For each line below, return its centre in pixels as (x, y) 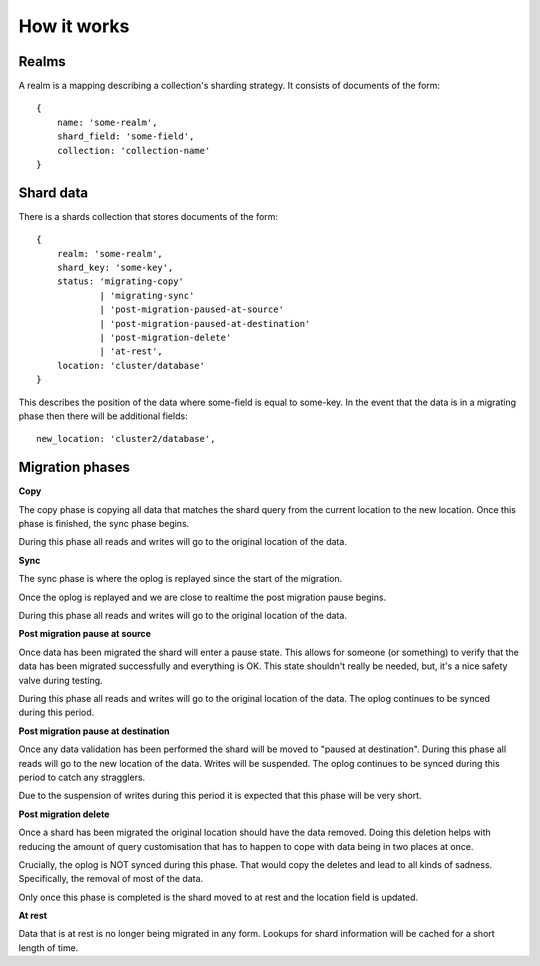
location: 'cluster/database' (130, 365)
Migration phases (74, 467)
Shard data (53, 192)
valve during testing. (61, 680)
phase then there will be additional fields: (103, 416)
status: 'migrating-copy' (120, 281)
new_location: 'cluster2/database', (126, 439)
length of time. (48, 947)
